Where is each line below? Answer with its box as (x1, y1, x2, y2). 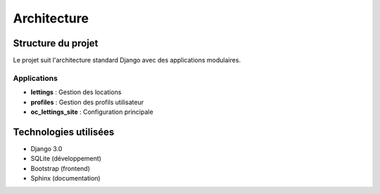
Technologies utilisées (13, 126, 115, 138)
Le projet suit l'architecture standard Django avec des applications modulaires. (13, 56, 241, 65)
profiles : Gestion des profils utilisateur (30, 98, 144, 106)
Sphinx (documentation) (30, 174, 101, 183)
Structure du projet (13, 37, 99, 49)
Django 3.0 (30, 144, 63, 153)
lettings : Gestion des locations (30, 88, 122, 96)
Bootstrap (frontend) (30, 164, 91, 172)
